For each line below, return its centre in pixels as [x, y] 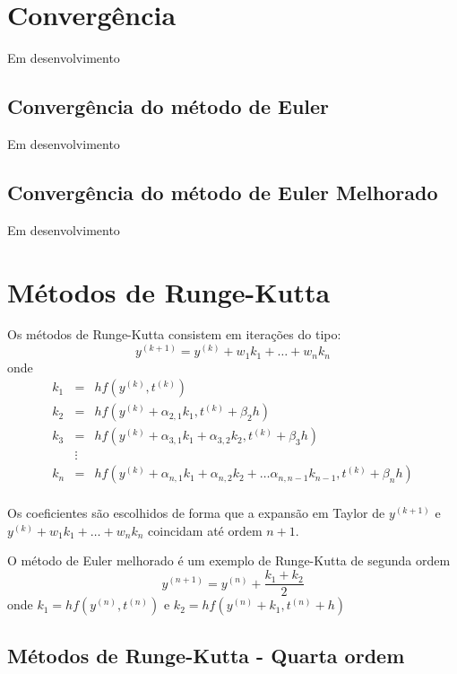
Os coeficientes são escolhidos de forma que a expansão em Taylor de [196, 513]
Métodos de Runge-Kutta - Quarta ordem [206, 655]
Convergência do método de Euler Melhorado [223, 192]
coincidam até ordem [205, 530]
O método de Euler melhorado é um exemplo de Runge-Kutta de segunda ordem [229, 560]
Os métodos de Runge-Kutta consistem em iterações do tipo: [174, 334]
